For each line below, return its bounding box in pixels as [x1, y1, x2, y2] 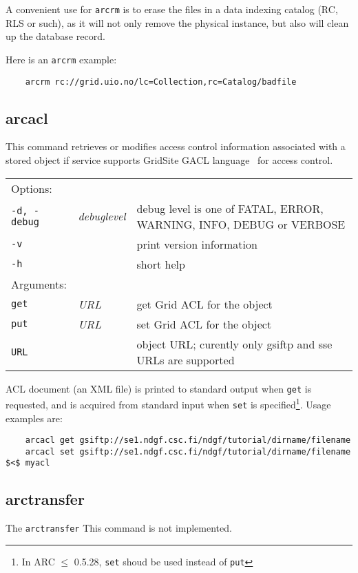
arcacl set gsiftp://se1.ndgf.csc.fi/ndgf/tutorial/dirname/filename [25, 446, 351, 457]
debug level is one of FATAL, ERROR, [136, 200, 324, 216]
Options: [11, 180, 52, 196]
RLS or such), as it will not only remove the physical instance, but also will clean [6, 15, 349, 30]
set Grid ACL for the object [136, 315, 272, 332]
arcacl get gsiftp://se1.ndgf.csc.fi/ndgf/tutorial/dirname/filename [25, 435, 351, 446]
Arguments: [11, 275, 67, 292]
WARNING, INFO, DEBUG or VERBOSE [136, 216, 346, 232]
